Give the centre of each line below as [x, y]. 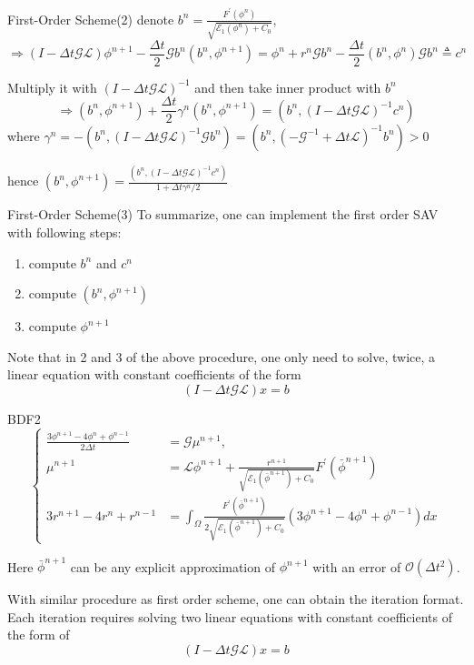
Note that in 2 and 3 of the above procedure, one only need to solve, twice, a [222, 356]
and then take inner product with [288, 87]
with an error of [357, 566]
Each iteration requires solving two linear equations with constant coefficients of [230, 616]
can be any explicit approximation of [173, 566]
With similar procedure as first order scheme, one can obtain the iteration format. [236, 599]
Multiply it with [52, 87]
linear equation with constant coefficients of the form [154, 374]
